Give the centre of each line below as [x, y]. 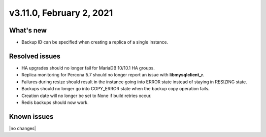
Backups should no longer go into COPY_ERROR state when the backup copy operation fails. [116, 89]
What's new [28, 30]
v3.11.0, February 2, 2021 [61, 13]
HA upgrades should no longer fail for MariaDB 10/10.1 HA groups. [88, 68]
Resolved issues [35, 56]
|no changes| [23, 128]
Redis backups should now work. [55, 102]
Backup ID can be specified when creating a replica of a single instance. [95, 42]
